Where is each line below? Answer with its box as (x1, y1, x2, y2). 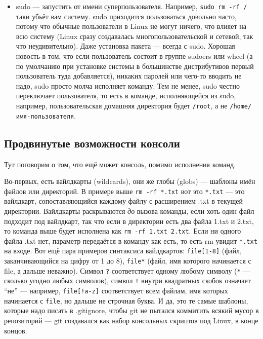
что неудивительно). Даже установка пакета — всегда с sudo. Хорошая (16, 41, 235, 51)
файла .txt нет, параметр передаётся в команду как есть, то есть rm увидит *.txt (4, 235, 257, 246)
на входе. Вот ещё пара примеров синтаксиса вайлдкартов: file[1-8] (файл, (4, 245, 242, 256)
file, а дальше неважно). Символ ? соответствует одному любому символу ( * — (4, 265, 250, 276)
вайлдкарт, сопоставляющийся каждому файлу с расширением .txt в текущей (4, 196, 243, 206)
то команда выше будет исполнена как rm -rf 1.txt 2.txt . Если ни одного (4, 225, 241, 236)
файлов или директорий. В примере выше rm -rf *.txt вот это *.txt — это (4, 185, 245, 196)
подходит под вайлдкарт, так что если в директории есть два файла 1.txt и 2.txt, (4, 215, 254, 226)
